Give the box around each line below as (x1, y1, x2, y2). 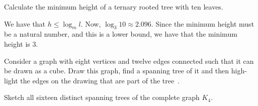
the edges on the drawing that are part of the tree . (20, 75, 180, 85)
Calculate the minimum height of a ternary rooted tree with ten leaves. (4, 2, 223, 12)
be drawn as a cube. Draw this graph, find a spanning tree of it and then (4, 65, 229, 76)
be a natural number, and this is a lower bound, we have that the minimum (4, 29, 237, 39)
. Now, (80, 18, 101, 29)
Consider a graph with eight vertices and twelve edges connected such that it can (4, 55, 254, 66)
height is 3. (4, 38, 38, 49)
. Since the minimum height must (151, 18, 254, 29)
